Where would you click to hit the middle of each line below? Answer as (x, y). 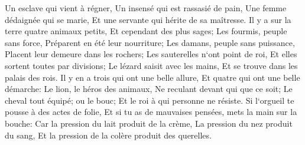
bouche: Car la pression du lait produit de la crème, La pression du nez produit (149, 123)
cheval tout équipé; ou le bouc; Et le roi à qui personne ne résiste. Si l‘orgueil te (150, 100)
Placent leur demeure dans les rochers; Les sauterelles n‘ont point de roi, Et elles (151, 54)
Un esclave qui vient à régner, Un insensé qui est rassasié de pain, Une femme (146, 8)
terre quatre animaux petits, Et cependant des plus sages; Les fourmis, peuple (146, 31)
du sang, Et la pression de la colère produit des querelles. (108, 135)
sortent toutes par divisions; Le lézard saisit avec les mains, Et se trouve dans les (151, 65)
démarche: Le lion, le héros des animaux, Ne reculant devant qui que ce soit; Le (149, 89)
